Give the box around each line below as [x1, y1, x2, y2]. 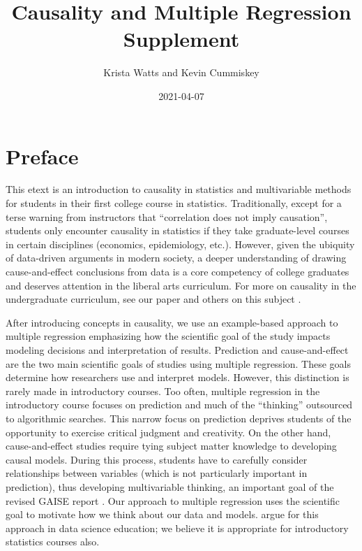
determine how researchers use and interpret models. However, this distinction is [6, 370, 349, 385]
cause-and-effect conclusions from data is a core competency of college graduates [6, 264, 349, 278]
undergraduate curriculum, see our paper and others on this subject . [6, 292, 301, 306]
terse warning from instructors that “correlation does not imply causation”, [6, 209, 328, 224]
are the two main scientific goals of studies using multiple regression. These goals [6, 356, 352, 371]
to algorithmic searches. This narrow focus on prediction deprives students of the [6, 410, 352, 425]
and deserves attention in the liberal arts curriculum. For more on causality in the [6, 278, 356, 292]
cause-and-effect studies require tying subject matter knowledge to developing [6, 438, 337, 453]
